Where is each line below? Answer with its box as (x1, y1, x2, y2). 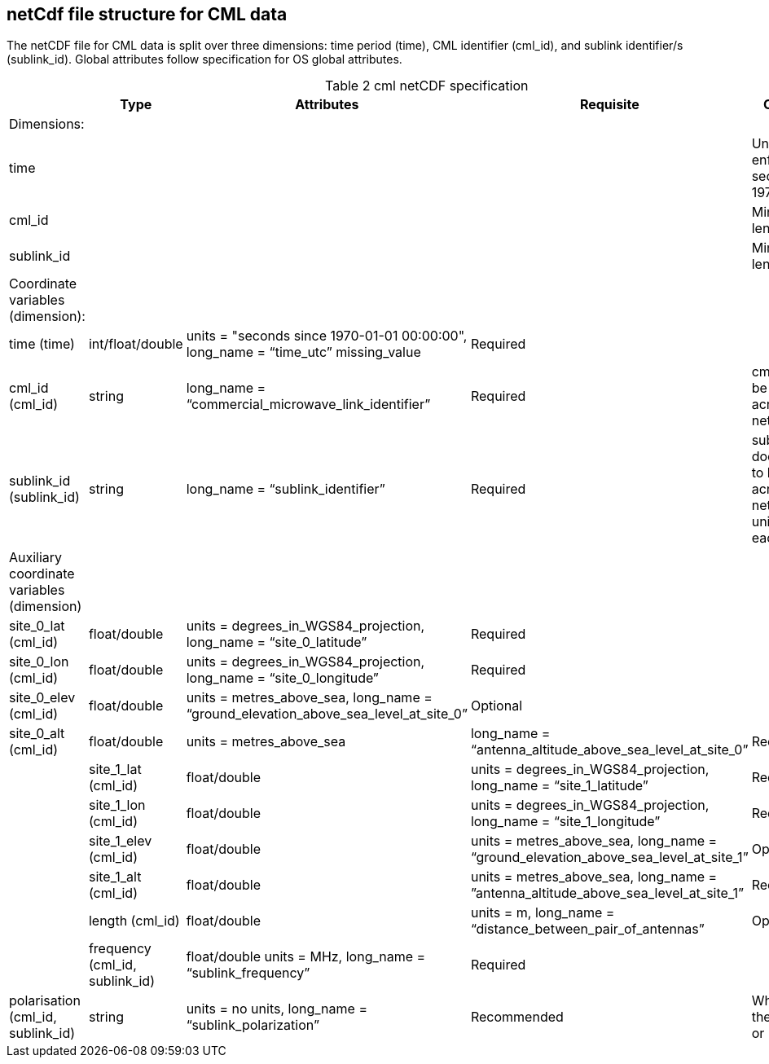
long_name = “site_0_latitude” (186, 634, 367, 651)
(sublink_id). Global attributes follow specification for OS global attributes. (7, 52, 402, 67)
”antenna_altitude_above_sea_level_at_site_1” (470, 885, 744, 902)
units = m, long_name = (470, 904, 615, 921)
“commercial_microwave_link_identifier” (186, 396, 431, 413)
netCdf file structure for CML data (7, 4, 288, 24)
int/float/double (88, 336, 183, 353)
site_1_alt (88, 868, 142, 886)
